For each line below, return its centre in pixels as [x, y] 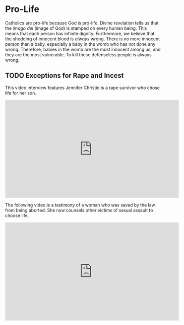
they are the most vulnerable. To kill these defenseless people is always [79, 54]
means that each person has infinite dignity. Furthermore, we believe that [80, 33]
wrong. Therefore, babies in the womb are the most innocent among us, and [83, 49]
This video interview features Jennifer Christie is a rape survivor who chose [83, 88]
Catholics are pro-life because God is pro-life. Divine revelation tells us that [82, 23]
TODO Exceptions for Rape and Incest [64, 76]
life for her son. [21, 93]
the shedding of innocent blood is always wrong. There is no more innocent [83, 39]
